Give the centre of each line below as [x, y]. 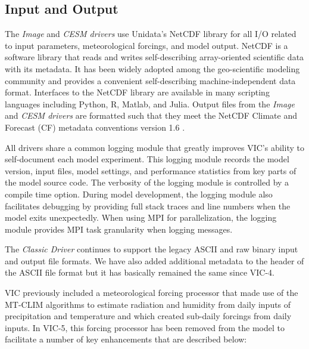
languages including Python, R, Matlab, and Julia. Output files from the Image [150, 104]
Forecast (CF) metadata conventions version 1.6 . [95, 127]
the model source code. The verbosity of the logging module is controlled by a [147, 182]
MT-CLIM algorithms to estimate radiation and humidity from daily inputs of [148, 304]
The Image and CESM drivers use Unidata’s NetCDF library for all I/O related [151, 34]
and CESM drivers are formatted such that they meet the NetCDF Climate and [151, 115]
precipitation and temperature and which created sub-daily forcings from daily [148, 316]
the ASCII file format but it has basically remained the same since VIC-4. [140, 272]
